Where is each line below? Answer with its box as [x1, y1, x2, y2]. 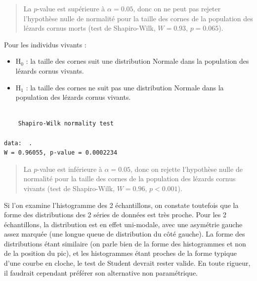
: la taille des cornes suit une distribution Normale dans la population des [26, 56, 249, 66]
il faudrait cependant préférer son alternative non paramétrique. [4, 267, 198, 278]
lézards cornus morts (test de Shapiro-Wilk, [23, 23, 156, 33]
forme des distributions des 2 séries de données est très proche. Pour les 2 [4, 209, 226, 220]
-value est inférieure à [37, 163, 102, 174]
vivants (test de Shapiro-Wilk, [23, 183, 115, 193]
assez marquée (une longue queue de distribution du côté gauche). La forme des [4, 229, 245, 239]
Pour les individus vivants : [4, 39, 86, 49]
